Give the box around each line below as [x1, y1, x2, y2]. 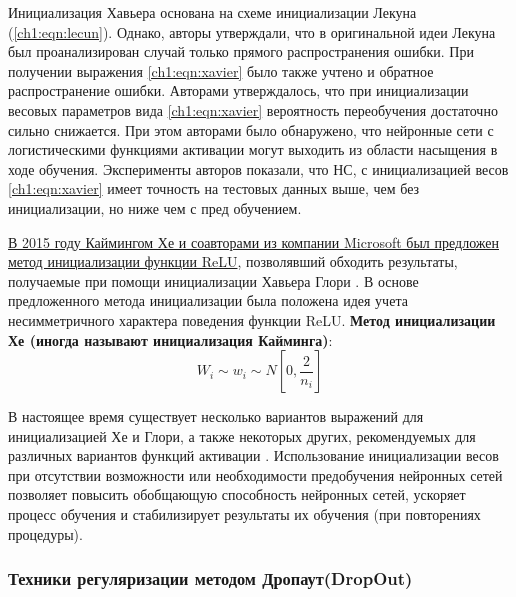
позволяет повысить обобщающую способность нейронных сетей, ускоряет [8, 484, 466, 505]
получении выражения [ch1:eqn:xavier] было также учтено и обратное [8, 60, 434, 81]
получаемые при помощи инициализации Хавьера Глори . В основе [8, 270, 419, 291]
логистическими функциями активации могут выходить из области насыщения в [8, 139, 498, 160]
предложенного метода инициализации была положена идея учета [8, 290, 408, 311]
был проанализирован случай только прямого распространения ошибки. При [8, 41, 474, 62]
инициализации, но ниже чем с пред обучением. [8, 197, 302, 218]
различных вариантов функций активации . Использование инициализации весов [8, 445, 499, 466]
